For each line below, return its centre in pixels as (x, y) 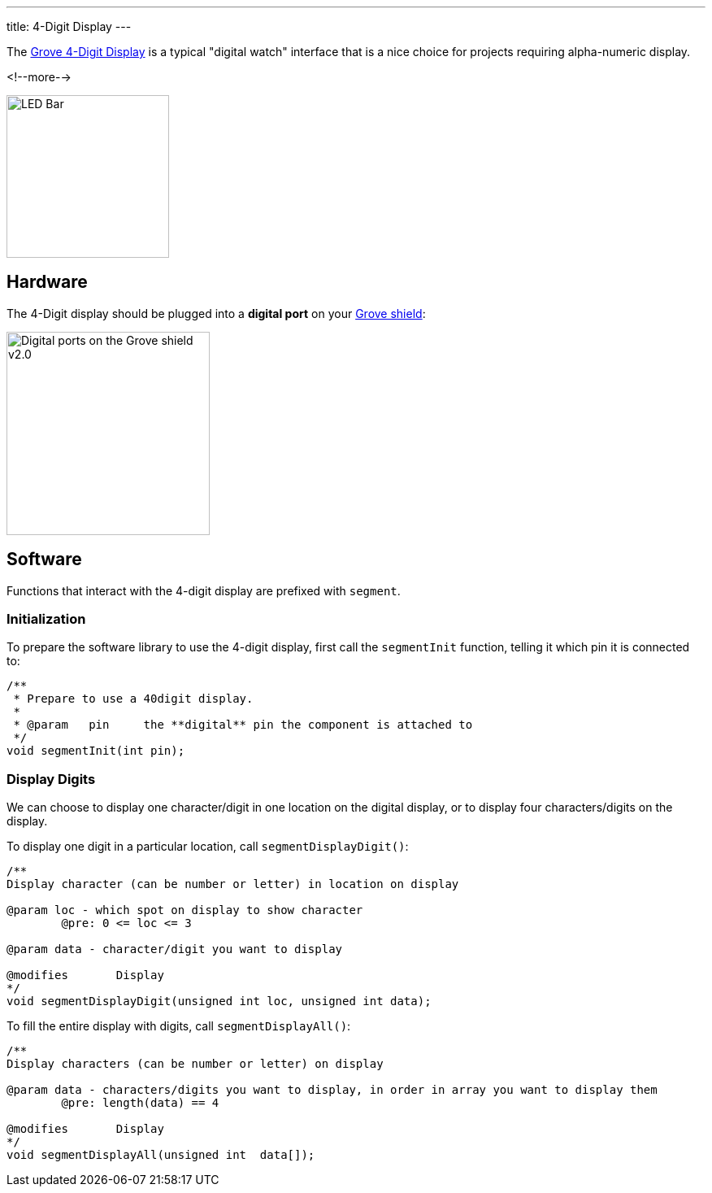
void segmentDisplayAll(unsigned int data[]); (161, 1155)
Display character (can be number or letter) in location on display (233, 884)
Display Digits (51, 779)
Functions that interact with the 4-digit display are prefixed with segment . (204, 590)
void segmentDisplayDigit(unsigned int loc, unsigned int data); (219, 1001)
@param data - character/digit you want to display (175, 949)
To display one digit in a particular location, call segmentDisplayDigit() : (208, 847)
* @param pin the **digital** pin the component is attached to (243, 725)
